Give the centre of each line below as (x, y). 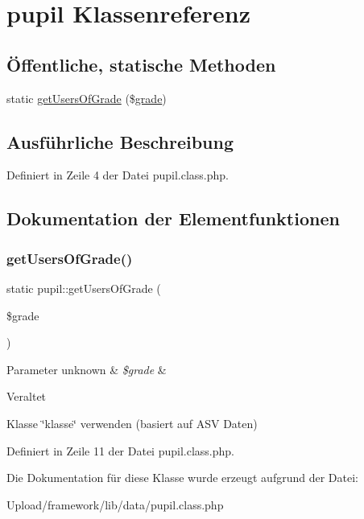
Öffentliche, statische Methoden (141, 64)
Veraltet (27, 396)
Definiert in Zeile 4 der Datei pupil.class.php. (118, 175)
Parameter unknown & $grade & (87, 369)
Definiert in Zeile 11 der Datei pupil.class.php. (120, 450)
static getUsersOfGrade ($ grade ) (87, 98)
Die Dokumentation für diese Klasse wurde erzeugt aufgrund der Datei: (182, 478)
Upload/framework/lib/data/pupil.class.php (115, 504)
